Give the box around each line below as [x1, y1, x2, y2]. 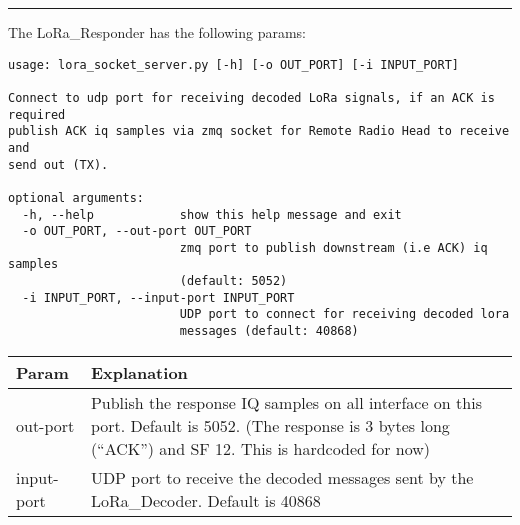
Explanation [90, 360, 188, 384]
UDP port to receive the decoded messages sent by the [90, 465, 474, 489]
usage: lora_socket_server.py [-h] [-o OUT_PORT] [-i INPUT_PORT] [8, 57, 460, 72]
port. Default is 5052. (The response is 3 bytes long [90, 413, 450, 437]
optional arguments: [8, 190, 145, 205]
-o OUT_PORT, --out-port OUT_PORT [22, 224, 252, 239]
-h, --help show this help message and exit [22, 207, 402, 222]
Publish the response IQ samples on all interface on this [90, 390, 482, 414]
